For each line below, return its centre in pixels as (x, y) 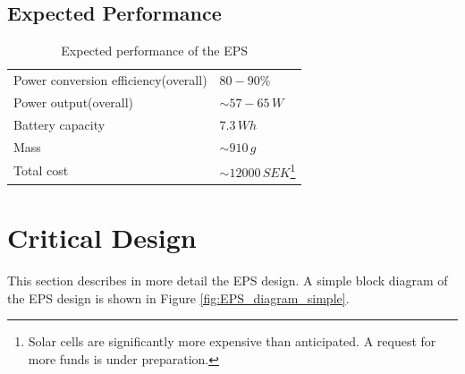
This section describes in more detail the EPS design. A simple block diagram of (228, 280)
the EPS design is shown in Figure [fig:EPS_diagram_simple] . (178, 297)
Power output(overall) (74, 102)
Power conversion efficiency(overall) (110, 80)
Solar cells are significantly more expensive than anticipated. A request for (232, 341)
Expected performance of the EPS (155, 51)
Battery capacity (59, 124)
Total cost (41, 170)
